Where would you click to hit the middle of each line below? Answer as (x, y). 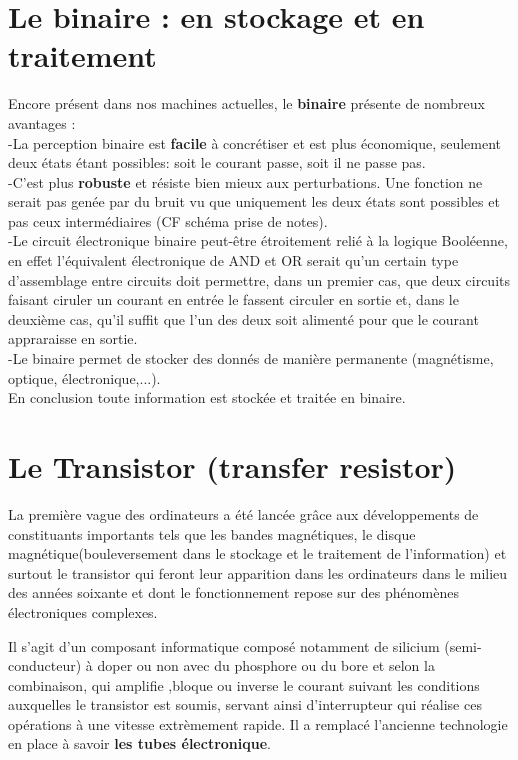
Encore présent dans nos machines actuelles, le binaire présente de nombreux (246, 103)
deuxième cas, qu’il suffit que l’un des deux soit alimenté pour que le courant (243, 318)
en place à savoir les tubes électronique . (139, 743)
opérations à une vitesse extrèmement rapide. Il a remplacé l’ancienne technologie (258, 723)
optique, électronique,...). (84, 377)
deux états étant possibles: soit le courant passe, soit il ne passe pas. (217, 162)
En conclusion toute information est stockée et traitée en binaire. (207, 397)
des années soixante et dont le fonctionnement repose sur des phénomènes (233, 592)
